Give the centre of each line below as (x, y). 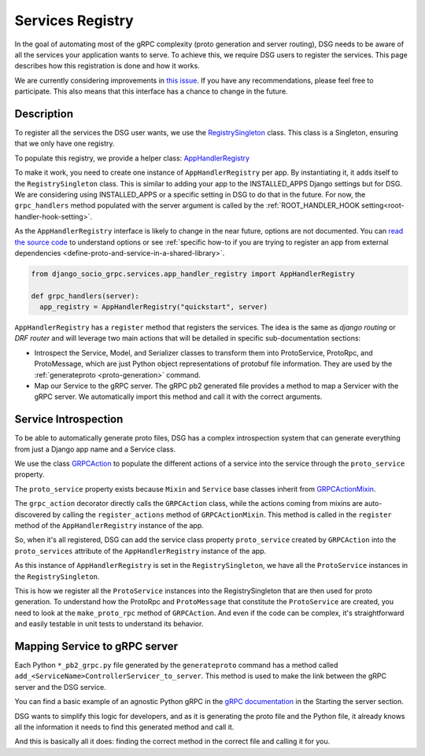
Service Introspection (69, 420)
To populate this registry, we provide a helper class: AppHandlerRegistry (132, 158)
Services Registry (74, 20)
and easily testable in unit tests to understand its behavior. (109, 624)
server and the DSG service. (60, 687)
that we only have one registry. (65, 144)
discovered (33, 514)
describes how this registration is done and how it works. (107, 66)
